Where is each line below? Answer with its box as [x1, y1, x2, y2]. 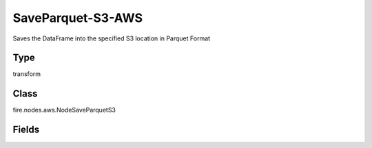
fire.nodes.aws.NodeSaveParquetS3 [12, 106, 116, 114]
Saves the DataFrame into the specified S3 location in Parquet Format [12, 34, 210, 42]
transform [12, 70, 41, 78]
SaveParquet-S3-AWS [12, 10, 143, 25]
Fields [12, 124, 40, 136]
